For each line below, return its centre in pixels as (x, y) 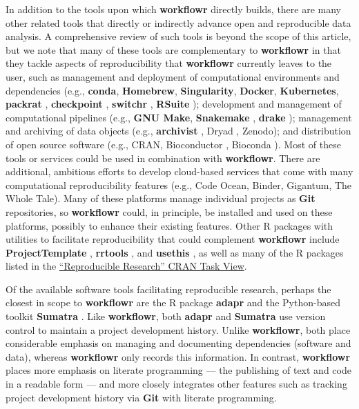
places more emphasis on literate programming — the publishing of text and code (178, 370)
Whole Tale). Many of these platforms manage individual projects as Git (161, 198)
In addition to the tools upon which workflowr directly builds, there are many (174, 9)
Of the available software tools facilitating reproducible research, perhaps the (168, 289)
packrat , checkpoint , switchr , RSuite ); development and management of (174, 104)
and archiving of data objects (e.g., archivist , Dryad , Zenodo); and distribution (178, 131)
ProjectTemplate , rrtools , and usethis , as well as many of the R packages (175, 252)
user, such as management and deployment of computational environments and (173, 76)
